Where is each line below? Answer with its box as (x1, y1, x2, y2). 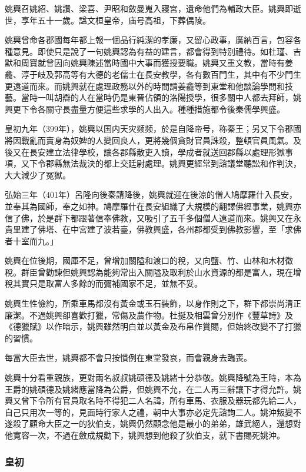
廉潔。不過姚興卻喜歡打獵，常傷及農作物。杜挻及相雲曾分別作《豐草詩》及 (5, 308, 293, 321)
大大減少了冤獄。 (5, 168, 71, 181)
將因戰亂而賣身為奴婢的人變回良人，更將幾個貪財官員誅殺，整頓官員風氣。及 (5, 134, 301, 146)
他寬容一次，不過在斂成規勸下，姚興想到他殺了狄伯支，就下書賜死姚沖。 (5, 429, 285, 441)
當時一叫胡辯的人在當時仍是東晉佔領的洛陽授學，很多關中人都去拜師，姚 (21, 91, 301, 104)
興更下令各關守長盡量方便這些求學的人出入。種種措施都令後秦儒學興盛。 (5, 102, 285, 115)
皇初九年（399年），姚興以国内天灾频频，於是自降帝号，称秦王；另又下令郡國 (5, 122, 301, 135)
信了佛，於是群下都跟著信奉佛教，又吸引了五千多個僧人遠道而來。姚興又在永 (5, 211, 301, 224)
